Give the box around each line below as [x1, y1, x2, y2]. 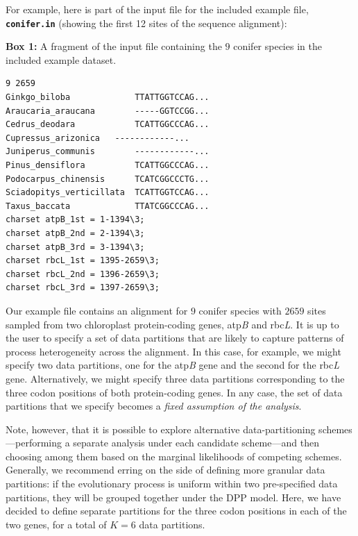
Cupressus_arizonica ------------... [6, 133, 189, 143]
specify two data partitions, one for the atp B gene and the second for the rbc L [6, 358, 340, 372]
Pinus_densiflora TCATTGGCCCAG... [6, 160, 210, 170]
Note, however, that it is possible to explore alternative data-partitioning [6, 421, 316, 436]
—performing [6, 435, 62, 450]
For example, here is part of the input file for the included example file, [6, 2, 309, 16]
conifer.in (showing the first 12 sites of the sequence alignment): [6, 15, 287, 30]
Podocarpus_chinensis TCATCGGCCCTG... [6, 174, 210, 184]
